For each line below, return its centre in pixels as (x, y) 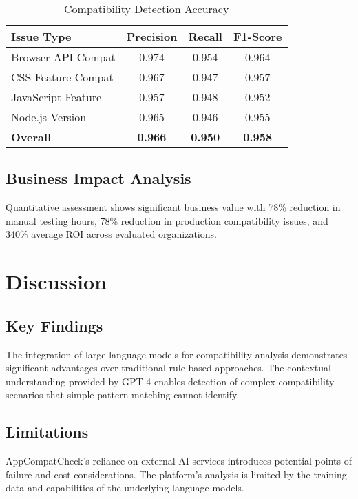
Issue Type (41, 36)
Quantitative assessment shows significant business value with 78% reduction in (173, 207)
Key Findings (54, 325)
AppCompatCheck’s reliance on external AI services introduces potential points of (179, 461)
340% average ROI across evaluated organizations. (111, 234)
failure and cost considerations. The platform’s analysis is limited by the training (176, 474)
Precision (152, 36)
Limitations (47, 432)
